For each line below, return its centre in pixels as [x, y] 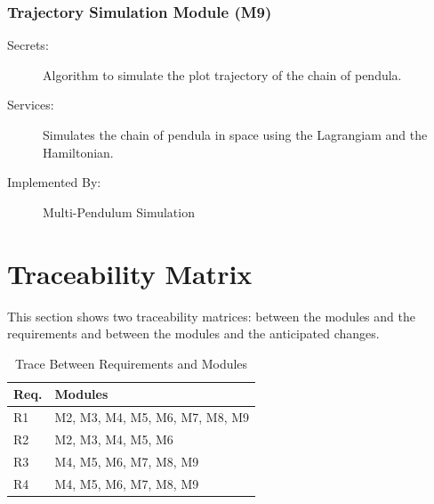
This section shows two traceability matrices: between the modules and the [211, 316]
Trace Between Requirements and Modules [131, 363]
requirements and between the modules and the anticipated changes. [193, 333]
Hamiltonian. [78, 152]
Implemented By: [54, 182]
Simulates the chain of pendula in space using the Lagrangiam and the [235, 134]
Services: [31, 105]
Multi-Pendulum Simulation [119, 211]
